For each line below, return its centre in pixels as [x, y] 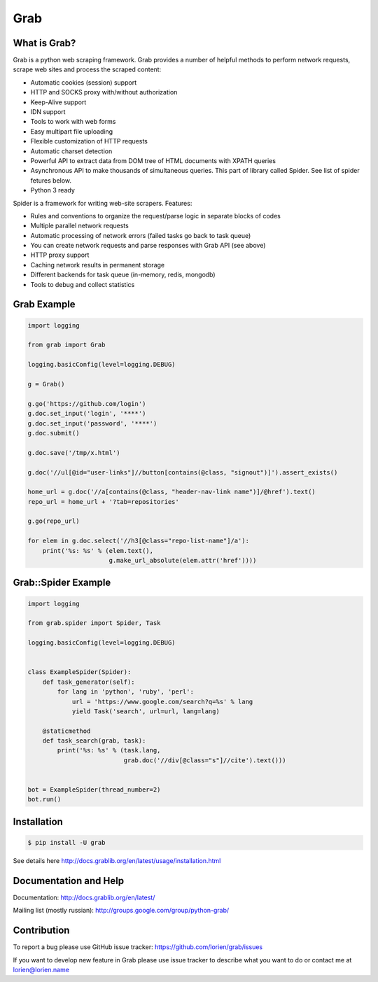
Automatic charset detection [71, 151]
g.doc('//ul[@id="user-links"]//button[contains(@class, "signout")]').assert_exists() [183, 472]
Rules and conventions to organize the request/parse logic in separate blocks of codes [156, 216]
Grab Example [44, 304]
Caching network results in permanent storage [97, 265]
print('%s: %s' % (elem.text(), [98, 550]
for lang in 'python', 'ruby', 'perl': [125, 692]
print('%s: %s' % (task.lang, [109, 750]
